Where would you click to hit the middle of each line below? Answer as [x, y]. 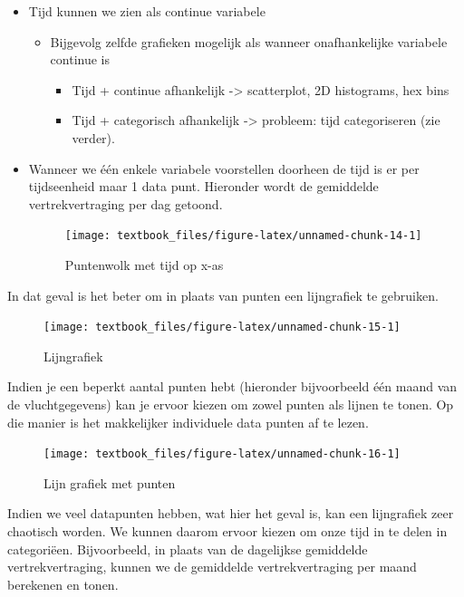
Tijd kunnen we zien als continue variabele [147, 11]
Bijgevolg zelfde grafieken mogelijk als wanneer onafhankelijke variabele [249, 41]
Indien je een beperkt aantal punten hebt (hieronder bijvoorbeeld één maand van [232, 386]
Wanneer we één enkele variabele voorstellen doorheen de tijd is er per [224, 168]
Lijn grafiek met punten [110, 482]
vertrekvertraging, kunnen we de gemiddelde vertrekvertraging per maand [212, 567]
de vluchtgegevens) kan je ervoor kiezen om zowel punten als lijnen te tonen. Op [231, 404]
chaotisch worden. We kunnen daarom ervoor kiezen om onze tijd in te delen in [227, 531]
